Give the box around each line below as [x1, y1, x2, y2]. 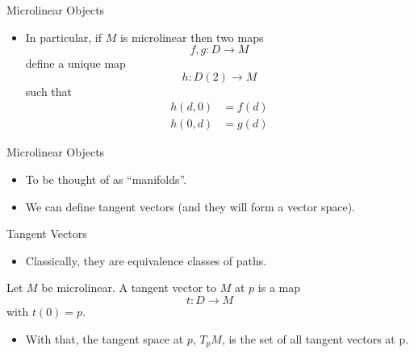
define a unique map [25, 55, 126, 72]
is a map [257, 279, 300, 296]
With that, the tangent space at [25, 330, 184, 347]
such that [25, 82, 73, 99]
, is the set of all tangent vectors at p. [221, 330, 409, 347]
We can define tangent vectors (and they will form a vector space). [25, 198, 355, 214]
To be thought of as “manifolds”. [25, 171, 187, 188]
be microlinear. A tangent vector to [41, 279, 217, 296]
